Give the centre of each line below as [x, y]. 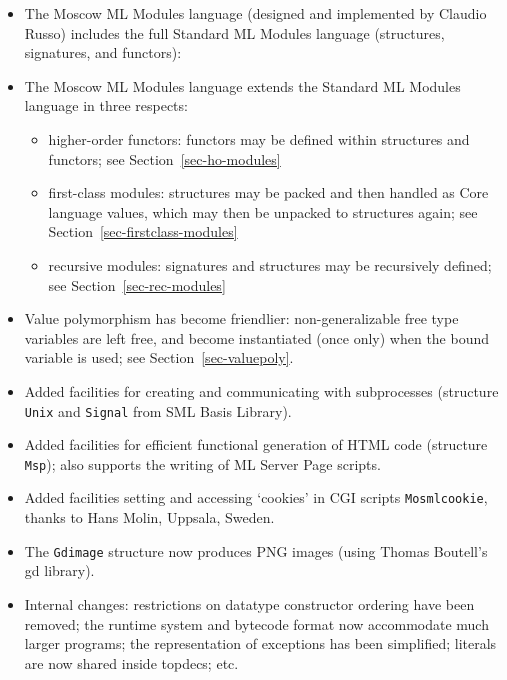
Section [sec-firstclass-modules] [143, 231]
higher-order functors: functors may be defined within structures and [259, 138]
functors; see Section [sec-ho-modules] [164, 158]
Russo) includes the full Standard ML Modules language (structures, [234, 32]
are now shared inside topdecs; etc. [131, 662]
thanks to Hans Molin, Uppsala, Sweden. [149, 517]
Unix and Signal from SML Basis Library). [158, 410]
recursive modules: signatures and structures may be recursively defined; [270, 264]
